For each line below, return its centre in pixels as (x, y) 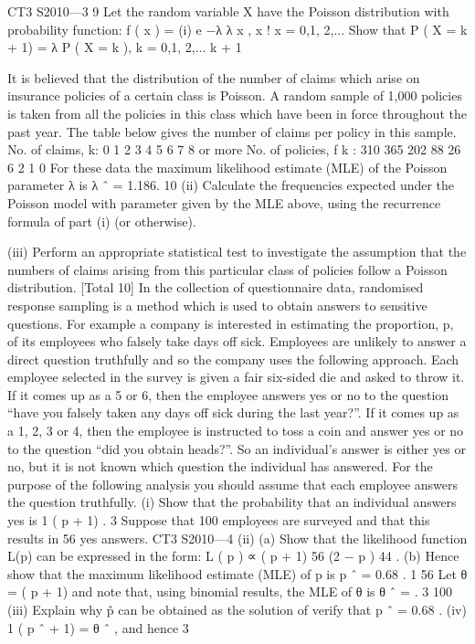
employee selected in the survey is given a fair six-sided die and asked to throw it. (236, 377)
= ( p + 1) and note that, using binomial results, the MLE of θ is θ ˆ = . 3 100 (230, 591)
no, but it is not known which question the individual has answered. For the (220, 466)
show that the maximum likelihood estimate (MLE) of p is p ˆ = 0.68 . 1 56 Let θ (237, 573)
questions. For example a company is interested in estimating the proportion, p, (231, 323)
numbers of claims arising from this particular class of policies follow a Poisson (227, 269)
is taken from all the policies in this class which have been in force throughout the (237, 113)
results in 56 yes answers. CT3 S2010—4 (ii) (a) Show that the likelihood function (237, 538)
